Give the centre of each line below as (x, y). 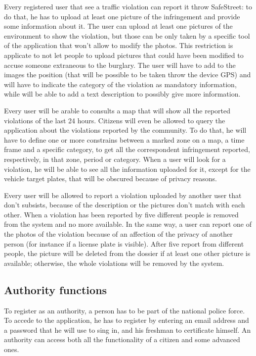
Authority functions (56, 289)
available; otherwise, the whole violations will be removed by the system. (114, 263)
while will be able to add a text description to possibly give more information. (122, 94)
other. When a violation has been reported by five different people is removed (121, 214)
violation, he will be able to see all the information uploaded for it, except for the (127, 169)
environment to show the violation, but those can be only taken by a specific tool (127, 35)
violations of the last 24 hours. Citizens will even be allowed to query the (115, 120)
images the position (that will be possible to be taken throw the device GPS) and (128, 75)
